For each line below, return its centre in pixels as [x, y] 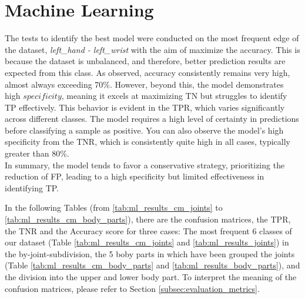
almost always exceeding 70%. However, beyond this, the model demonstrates [144, 84]
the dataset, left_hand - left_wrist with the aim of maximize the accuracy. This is [152, 49]
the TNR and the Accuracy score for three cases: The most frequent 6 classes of [148, 230]
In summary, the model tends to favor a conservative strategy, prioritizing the [145, 165]
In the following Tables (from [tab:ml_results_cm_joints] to [114, 207]
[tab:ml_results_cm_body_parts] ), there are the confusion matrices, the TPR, [148, 219]
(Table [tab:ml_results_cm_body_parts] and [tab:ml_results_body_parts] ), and [152, 265]
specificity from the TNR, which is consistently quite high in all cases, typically [148, 142]
